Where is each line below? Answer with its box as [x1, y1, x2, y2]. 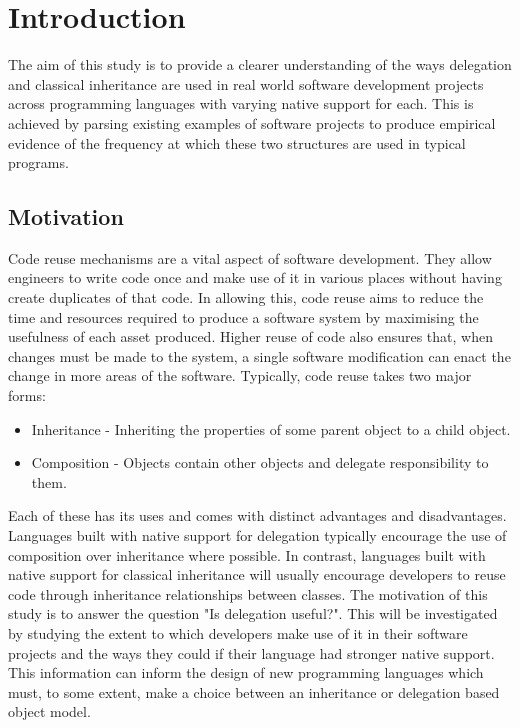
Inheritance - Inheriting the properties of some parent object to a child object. [31, 418, 511, 439]
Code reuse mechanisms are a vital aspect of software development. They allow [8, 247, 492, 268]
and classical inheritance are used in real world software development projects [8, 73, 484, 94]
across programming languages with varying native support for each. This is [8, 93, 474, 114]
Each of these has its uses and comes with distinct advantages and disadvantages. [8, 505, 507, 526]
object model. [8, 701, 91, 722]
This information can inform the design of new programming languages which [8, 662, 484, 683]
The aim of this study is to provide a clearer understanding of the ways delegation [8, 54, 512, 75]
